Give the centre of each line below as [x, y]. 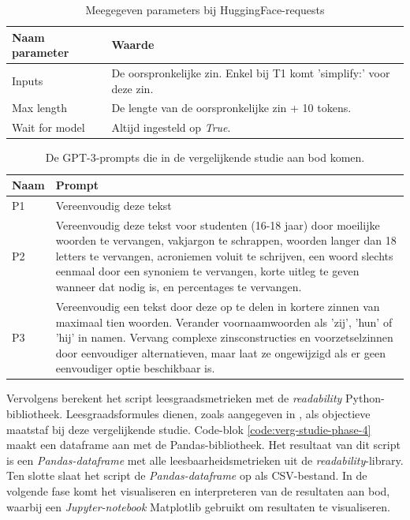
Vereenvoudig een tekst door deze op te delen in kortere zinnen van [218, 306]
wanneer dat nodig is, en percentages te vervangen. [179, 287]
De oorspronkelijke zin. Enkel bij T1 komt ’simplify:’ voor [251, 73]
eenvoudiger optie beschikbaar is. [135, 368]
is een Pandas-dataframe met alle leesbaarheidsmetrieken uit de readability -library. [205, 460]
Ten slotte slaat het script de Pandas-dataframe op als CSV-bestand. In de [187, 475]
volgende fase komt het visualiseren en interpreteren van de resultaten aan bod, [198, 490]
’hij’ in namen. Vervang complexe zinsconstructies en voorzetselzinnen [224, 337]
